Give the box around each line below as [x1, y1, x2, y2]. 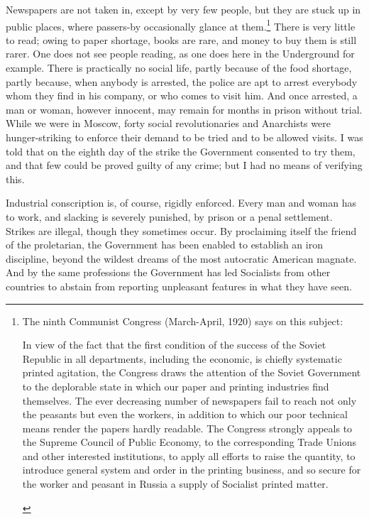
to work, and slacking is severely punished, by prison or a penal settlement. [6, 209, 333, 224]
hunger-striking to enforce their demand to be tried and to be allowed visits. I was [6, 130, 363, 144]
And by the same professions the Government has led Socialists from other [6, 265, 331, 280]
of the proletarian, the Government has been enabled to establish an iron [6, 237, 323, 252]
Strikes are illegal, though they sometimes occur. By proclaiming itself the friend [6, 223, 357, 238]
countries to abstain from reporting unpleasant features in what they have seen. [6, 278, 352, 293]
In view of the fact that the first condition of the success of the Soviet [22, 337, 326, 352]
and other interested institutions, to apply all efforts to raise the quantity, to [22, 448, 356, 463]
